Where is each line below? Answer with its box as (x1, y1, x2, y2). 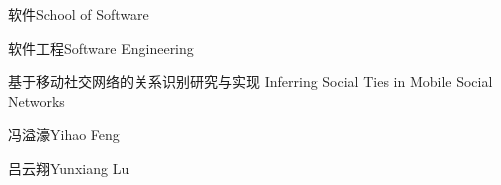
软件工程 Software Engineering (8, 37, 194, 58)
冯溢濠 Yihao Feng (8, 124, 120, 145)
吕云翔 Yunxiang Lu (8, 157, 130, 178)
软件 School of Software (8, 4, 149, 24)
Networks (8, 90, 65, 111)
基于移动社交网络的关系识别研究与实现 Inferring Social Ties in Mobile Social (8, 71, 493, 92)
